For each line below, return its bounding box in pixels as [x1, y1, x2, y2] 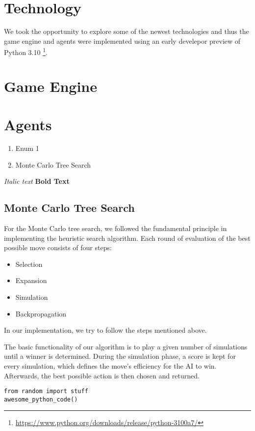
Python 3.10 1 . [4, 46, 48, 57]
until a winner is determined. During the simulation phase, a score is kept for [4, 351, 236, 361]
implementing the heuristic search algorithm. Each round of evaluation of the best [4, 232, 251, 243]
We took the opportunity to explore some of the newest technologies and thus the [4, 26, 249, 36]
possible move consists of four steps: [4, 242, 112, 253]
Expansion [15, 275, 47, 286]
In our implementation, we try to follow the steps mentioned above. [4, 325, 207, 335]
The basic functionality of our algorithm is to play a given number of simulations [4, 341, 248, 351]
